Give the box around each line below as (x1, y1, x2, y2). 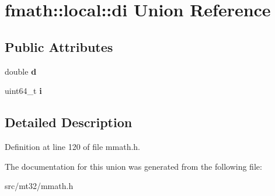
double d (5, 65, 37, 77)
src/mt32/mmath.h (5, 180, 74, 192)
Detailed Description (5, 113, 133, 131)
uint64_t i (5, 85, 42, 97)
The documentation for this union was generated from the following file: (5, 160, 262, 172)
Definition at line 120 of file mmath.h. (5, 140, 140, 152)
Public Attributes (5, 37, 113, 55)
